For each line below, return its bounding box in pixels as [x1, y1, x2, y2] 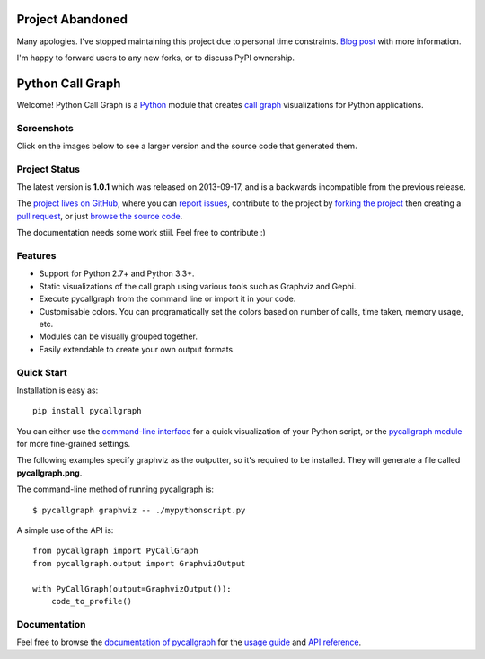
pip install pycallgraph [32, 405, 142, 416]
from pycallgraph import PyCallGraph [32, 546, 199, 557]
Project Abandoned [16, 12, 128, 27]
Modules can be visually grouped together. [39, 331, 198, 342]
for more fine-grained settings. [16, 439, 131, 450]
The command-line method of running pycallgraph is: [16, 484, 215, 494]
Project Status [16, 163, 81, 175]
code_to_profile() [50, 596, 133, 606]
